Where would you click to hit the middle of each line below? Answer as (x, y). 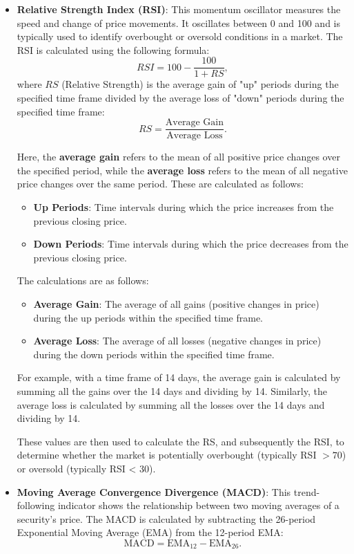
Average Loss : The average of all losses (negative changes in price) (177, 341)
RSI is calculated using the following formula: (113, 49)
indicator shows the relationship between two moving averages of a (198, 505)
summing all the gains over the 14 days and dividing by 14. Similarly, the (172, 391)
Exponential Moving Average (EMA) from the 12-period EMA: (150, 532)
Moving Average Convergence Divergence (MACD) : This (154, 491)
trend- (307, 491)
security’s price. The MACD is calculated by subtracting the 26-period (166, 518)
